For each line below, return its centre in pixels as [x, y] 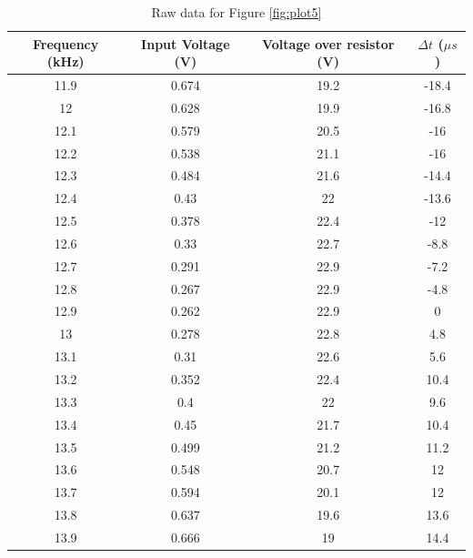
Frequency [66, 43]
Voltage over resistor [328, 43]
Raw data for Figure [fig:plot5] [236, 12]
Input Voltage [186, 43]
